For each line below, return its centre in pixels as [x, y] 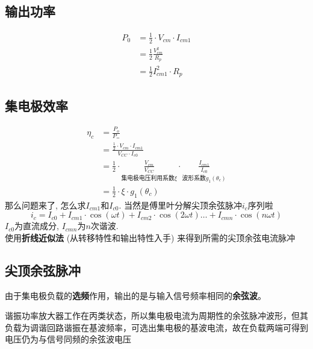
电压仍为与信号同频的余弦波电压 [68, 339]
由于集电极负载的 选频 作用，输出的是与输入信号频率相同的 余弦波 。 [135, 295]
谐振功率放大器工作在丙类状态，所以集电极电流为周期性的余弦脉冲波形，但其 [156, 316]
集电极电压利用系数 [148, 178]
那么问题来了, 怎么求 [45, 205]
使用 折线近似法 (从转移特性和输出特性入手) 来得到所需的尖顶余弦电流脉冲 [150, 237]
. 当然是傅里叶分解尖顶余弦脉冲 [180, 205]
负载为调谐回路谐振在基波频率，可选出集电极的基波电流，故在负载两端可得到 [156, 327]
